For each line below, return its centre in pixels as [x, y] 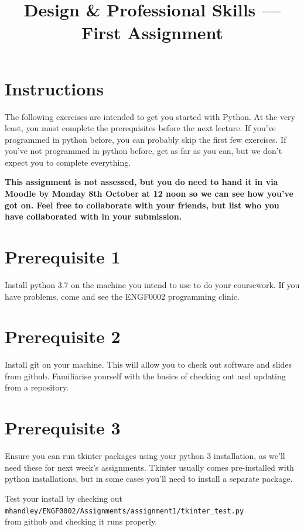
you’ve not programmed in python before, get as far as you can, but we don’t [144, 151]
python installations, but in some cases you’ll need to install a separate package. [149, 479]
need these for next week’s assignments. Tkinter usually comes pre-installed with [149, 467]
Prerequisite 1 [63, 257]
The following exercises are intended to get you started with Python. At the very [150, 116]
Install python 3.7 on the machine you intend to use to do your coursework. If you [152, 284]
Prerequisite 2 [63, 336]
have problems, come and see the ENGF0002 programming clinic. [122, 296]
